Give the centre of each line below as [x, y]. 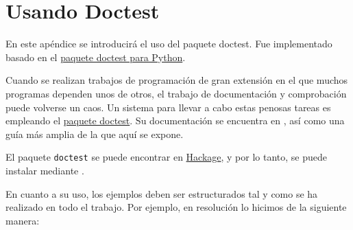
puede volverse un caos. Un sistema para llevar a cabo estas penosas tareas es [168, 107]
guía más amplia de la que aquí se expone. [95, 134]
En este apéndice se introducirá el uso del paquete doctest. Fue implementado [169, 44]
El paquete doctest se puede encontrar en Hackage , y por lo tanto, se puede [167, 157]
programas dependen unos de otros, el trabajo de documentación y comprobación [176, 93]
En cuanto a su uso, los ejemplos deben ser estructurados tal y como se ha [162, 193]
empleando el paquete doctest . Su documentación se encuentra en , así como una [175, 120]
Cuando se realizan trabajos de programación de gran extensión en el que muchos [177, 80]
